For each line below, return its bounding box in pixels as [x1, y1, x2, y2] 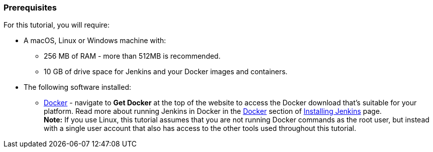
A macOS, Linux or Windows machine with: [24, 36, 166, 45]
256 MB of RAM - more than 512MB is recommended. [44, 52, 221, 61]
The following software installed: [24, 83, 131, 92]
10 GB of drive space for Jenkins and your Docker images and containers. [44, 67, 288, 76]
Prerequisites [4, 3, 57, 13]
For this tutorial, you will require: [4, 21, 110, 30]
